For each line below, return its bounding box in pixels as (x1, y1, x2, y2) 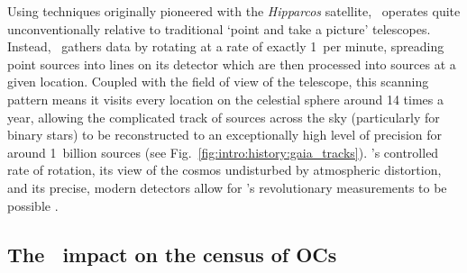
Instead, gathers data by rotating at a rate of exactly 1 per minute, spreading (7, 37, 444, 56)
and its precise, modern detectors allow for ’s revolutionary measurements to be (7, 177, 447, 196)
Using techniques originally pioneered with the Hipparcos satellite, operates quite (7, 2, 461, 20)
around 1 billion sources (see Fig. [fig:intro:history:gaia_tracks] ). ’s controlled (7, 142, 439, 161)
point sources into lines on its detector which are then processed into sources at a (7, 54, 456, 73)
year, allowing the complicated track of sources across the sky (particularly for (7, 107, 440, 126)
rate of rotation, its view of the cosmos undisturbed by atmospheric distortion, (7, 160, 442, 179)
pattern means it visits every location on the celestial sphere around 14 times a (7, 89, 444, 108)
